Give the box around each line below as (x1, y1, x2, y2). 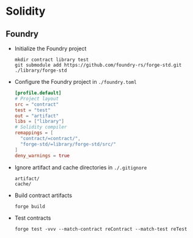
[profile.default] (14, 90, 62, 96)
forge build (14, 203, 45, 209)
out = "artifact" (14, 113, 59, 119)
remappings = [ (14, 130, 54, 136)
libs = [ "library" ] (14, 118, 65, 125)
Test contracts (14, 214, 51, 221)
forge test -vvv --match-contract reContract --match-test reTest (14, 226, 188, 232)
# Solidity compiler (14, 124, 67, 130)
